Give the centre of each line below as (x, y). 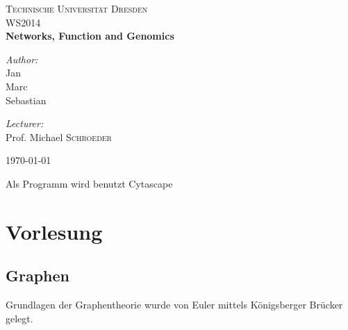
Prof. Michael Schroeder (59, 137)
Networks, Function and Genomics (90, 36)
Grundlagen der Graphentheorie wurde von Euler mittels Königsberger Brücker (174, 305)
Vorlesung (54, 231)
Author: (22, 59)
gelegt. (19, 318)
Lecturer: (25, 123)
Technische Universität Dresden (77, 8)
